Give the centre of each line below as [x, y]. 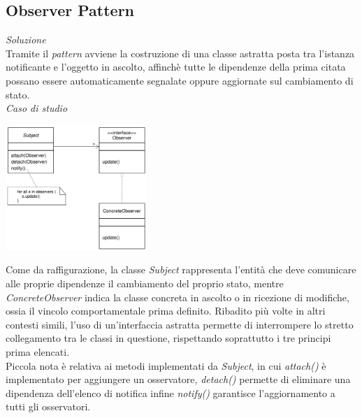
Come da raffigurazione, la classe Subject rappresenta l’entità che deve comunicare [181, 269]
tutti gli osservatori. [48, 406]
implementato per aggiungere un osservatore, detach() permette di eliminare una [178, 379]
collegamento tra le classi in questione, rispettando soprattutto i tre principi [168, 338]
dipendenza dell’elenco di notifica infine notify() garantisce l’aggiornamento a [171, 392]
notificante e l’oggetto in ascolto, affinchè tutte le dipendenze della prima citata [176, 67]
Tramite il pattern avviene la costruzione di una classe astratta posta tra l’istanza [180, 53]
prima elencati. [38, 351]
